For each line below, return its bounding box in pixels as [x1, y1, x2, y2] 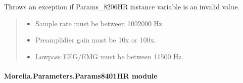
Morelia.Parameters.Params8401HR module [4, 70, 157, 81]
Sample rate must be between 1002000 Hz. [35, 18, 164, 28]
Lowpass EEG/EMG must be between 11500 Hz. [35, 51, 184, 61]
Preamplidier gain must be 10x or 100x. [35, 35, 156, 45]
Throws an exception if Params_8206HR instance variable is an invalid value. [4, 1, 240, 11]
